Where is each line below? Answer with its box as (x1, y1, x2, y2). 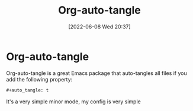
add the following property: (6, 76, 73, 83)
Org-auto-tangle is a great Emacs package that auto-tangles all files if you (6, 69, 188, 77)
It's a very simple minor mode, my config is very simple (6, 98, 141, 105)
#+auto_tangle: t (6, 87, 49, 93)
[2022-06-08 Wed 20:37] (67, 23, 131, 30)
